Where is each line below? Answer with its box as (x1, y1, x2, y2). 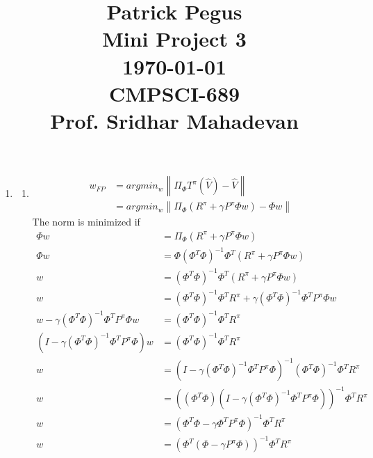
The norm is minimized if (32, 214, 140, 229)
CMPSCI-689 (108, 79, 240, 107)
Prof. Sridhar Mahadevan (50, 106, 299, 134)
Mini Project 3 (102, 24, 247, 53)
